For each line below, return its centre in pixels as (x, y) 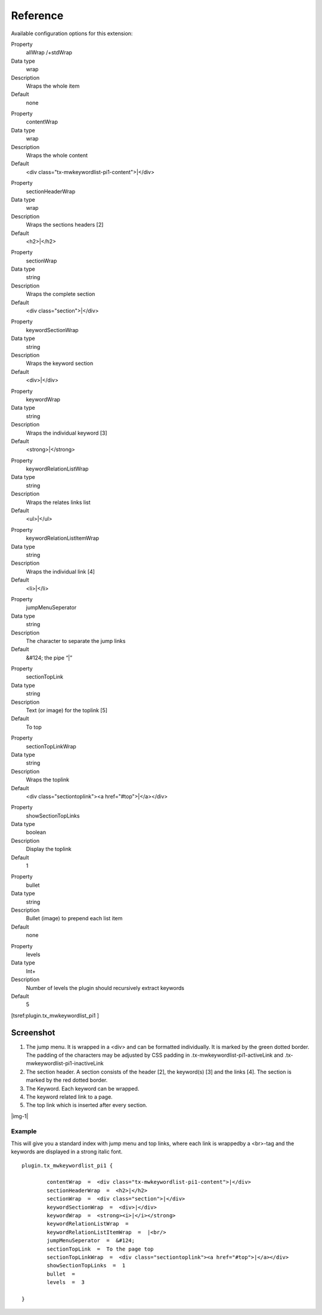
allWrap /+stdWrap (49, 52)
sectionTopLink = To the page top (100, 1249)
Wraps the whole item (53, 86)
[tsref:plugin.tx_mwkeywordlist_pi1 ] (55, 1015)
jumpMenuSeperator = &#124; (91, 1241)
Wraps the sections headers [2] (65, 225)
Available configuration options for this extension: (72, 33)
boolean (36, 833)
